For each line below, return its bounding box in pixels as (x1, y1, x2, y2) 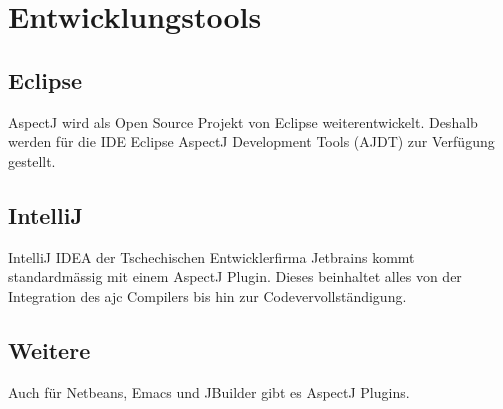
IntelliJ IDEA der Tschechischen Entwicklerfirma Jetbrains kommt (8, 246, 415, 267)
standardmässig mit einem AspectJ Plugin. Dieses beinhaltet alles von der (8, 266, 462, 287)
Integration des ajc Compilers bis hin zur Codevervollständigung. (8, 285, 407, 306)
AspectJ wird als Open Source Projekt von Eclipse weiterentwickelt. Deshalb (8, 111, 478, 132)
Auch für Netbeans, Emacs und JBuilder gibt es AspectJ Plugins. (8, 381, 410, 402)
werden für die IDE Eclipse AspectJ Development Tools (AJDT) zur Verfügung (8, 131, 495, 152)
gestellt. (8, 150, 56, 171)
